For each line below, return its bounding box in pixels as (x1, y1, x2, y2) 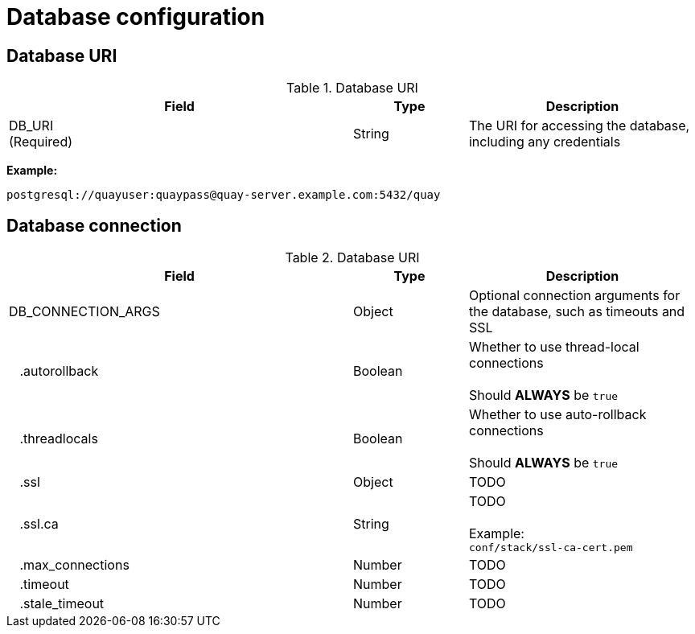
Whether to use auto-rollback (468, 406, 647, 423)
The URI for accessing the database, (468, 117, 690, 134)
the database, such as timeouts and (468, 303, 685, 320)
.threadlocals (19, 430, 98, 447)
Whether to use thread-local (468, 339, 639, 356)
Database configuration (6, 3, 265, 31)
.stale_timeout (19, 595, 105, 612)
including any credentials (468, 134, 621, 150)
